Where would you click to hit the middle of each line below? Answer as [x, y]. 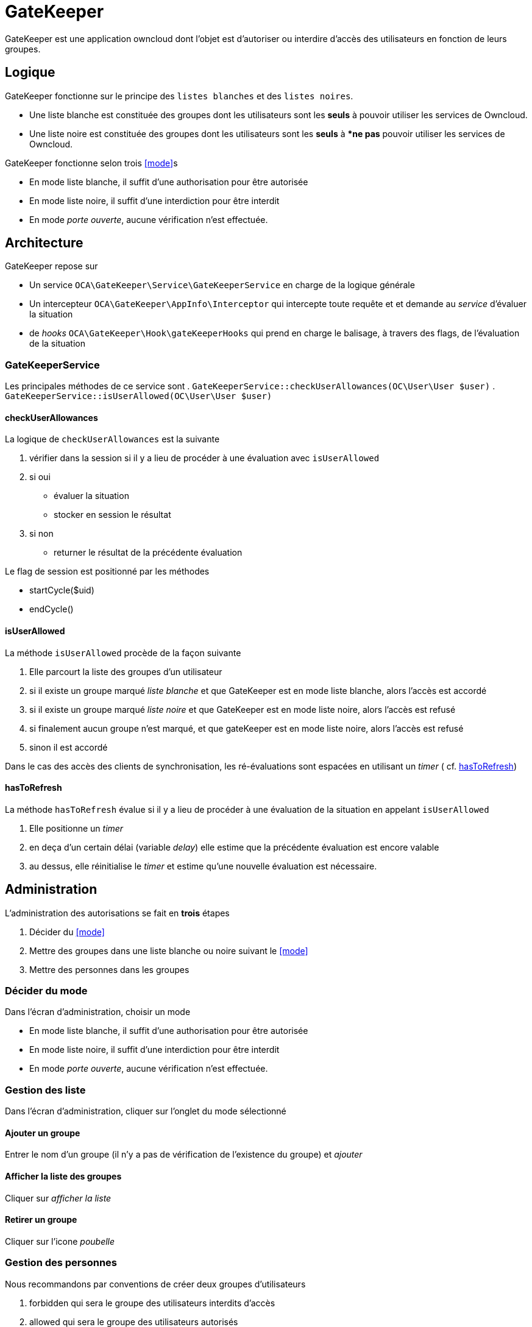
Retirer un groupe [41, 1220]
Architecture [44, 243]
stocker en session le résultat [112, 515]
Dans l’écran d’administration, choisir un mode [98, 1012]
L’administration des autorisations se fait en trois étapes [117, 913]
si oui [40, 477]
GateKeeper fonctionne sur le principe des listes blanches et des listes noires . [179, 96]
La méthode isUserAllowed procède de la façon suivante [123, 653]
